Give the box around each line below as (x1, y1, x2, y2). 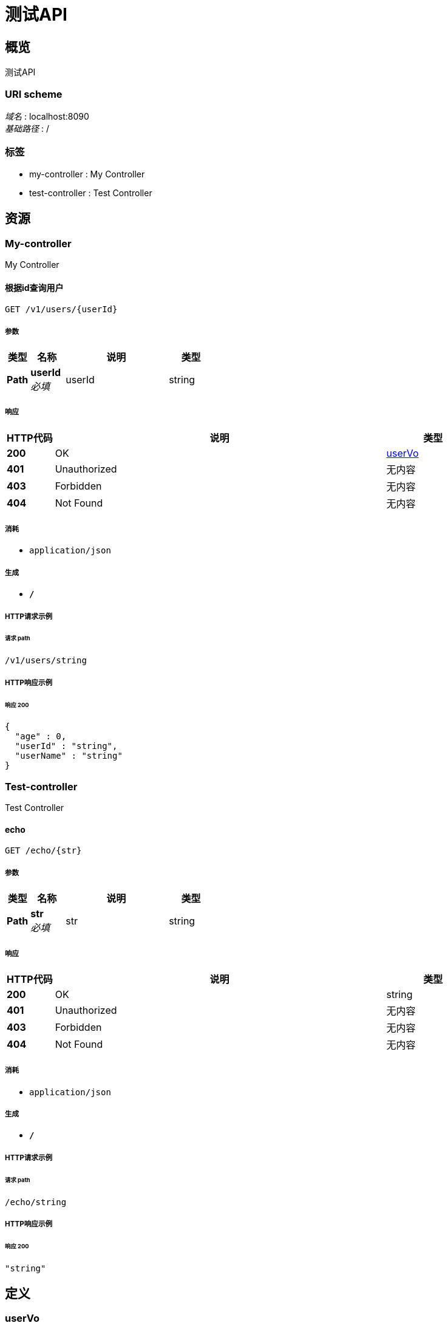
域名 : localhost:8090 (5, 111, 89, 121)
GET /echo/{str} (5, 846, 82, 856)
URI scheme (5, 87, 63, 100)
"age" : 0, (15, 731, 67, 742)
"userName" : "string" (15, 751, 123, 761)
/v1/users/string (5, 655, 87, 666)
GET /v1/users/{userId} (5, 304, 118, 315)
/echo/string (5, 1197, 67, 1207)
